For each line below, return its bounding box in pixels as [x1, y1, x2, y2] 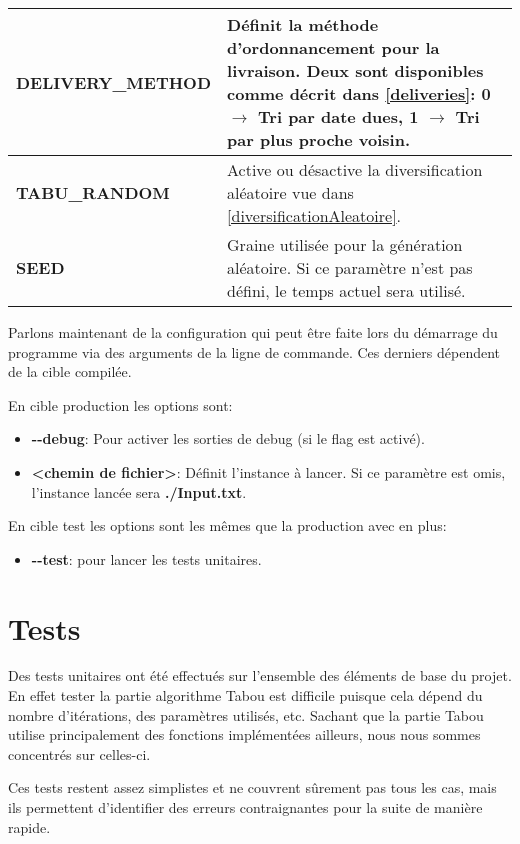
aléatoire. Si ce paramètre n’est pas [227, 256, 473, 279]
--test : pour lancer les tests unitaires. [31, 548, 262, 569]
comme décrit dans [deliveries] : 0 [227, 82, 491, 105]
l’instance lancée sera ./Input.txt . [31, 481, 247, 502]
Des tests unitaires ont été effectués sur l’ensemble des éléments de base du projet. [8, 665, 512, 686]
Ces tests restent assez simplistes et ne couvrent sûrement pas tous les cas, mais [8, 777, 497, 798]
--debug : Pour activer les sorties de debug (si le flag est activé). [31, 428, 425, 449]
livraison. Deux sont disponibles [227, 59, 484, 82]
